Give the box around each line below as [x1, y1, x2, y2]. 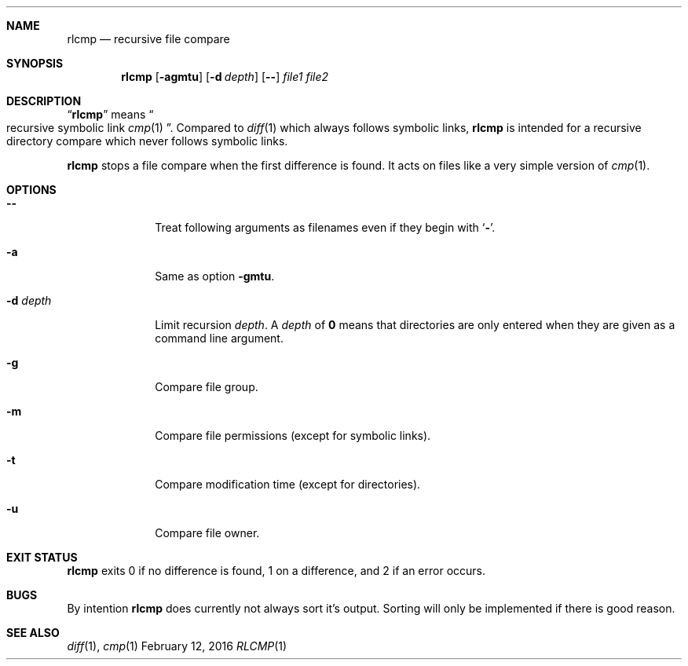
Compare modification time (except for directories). [155, 478, 421, 491]
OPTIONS [6, 183, 57, 196]
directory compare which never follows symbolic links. [6, 134, 288, 148]
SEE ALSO [6, 626, 60, 639]
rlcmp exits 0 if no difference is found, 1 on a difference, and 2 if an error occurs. [67, 564, 486, 577]
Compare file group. [155, 380, 258, 393]
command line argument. [155, 331, 284, 345]
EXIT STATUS [6, 551, 78, 564]
